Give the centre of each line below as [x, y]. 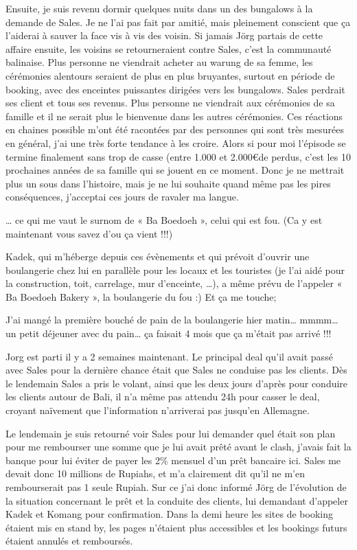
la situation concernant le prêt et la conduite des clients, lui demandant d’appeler [177, 500]
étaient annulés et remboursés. [69, 541]
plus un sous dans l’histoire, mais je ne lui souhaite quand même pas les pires [168, 183]
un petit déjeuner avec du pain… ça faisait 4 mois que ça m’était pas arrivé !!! [169, 333]
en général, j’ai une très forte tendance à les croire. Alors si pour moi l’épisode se [176, 142]
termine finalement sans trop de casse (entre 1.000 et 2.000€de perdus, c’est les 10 [178, 156]
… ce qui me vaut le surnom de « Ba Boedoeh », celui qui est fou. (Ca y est [164, 219]
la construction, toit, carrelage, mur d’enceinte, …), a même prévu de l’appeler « [174, 283]
